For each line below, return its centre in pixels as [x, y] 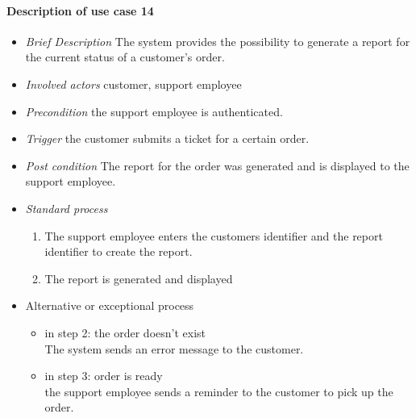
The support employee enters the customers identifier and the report [214, 235]
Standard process [67, 208]
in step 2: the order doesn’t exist [125, 332]
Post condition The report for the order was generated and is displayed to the [217, 165]
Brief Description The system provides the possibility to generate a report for [218, 41]
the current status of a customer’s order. [125, 57]
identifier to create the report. [119, 251]
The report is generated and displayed [139, 278]
